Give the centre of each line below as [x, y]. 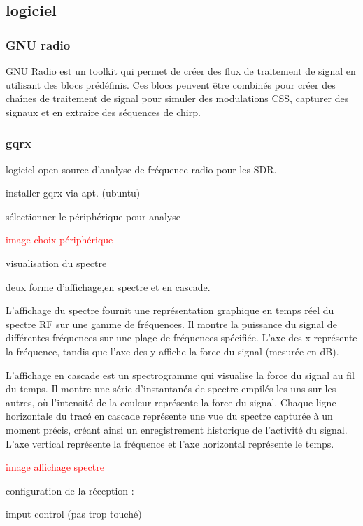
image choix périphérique [59, 240]
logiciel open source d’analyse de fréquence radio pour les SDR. [141, 169]
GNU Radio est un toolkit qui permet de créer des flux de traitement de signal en [181, 71]
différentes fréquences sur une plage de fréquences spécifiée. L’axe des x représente [181, 337]
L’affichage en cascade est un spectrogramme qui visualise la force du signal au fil [180, 375]
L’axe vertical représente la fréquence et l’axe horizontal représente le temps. [170, 443]
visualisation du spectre [56, 263]
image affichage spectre [55, 467]
